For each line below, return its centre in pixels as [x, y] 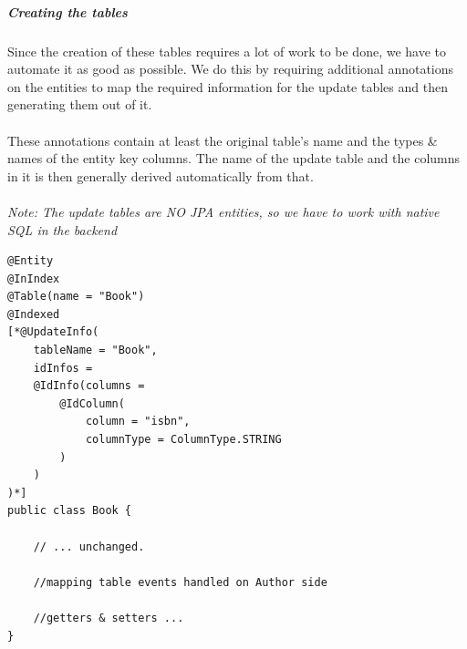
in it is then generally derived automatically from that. [161, 175]
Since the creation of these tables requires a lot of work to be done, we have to [227, 51]
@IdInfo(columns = [89, 386]
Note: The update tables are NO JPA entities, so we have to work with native [223, 211]
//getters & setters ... [109, 618]
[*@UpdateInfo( [53, 332]
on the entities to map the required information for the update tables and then [228, 86]
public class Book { [70, 511]
